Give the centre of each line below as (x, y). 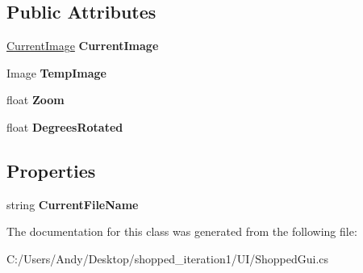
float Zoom (35, 100)
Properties (51, 170)
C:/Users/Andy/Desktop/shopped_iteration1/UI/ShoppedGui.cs (168, 258)
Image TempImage (56, 72)
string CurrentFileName (73, 204)
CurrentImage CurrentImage (83, 46)
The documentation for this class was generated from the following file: (182, 231)
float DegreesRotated (65, 126)
